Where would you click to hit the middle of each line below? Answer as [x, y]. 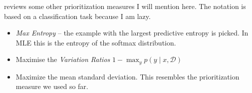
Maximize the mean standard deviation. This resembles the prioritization [127, 76]
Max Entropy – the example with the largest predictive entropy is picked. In [132, 33]
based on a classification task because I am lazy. [77, 16]
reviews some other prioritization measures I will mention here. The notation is [125, 6]
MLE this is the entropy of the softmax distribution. [96, 42]
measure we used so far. [52, 86]
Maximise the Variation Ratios [63, 59]
